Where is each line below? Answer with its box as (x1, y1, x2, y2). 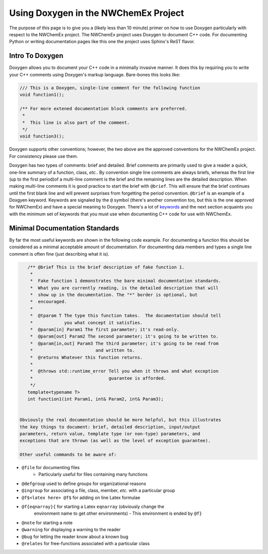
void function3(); (19, 134, 65, 139)
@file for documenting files (21, 465, 80, 471)
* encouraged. (30, 299, 67, 305)
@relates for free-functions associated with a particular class (21, 540, 150, 546)
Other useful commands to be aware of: (19, 452, 117, 458)
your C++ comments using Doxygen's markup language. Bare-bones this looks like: (9, 71, 181, 77)
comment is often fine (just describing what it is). (9, 251, 110, 257)
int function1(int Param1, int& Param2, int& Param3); (27, 396, 164, 402)
